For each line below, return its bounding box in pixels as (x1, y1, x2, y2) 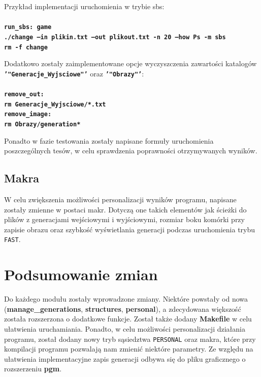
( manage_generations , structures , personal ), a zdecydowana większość (4, 303, 241, 314)
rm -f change (4, 43, 48, 51)
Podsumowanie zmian (4, 264, 158, 285)
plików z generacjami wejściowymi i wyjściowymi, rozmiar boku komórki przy (4, 214, 245, 225)
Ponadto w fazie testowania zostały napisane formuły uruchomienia (4, 135, 214, 146)
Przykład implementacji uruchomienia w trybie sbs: (4, 1, 165, 11)
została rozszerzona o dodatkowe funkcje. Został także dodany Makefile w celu (4, 313, 252, 324)
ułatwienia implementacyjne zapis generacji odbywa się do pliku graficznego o (4, 353, 246, 364)
